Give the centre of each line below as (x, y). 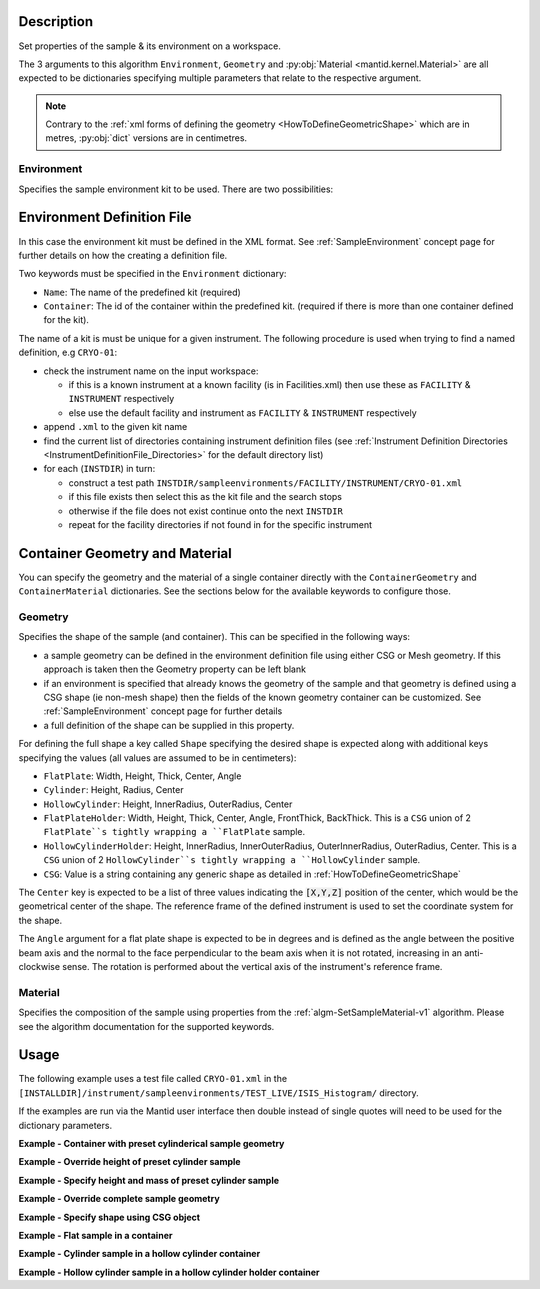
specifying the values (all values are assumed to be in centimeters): (157, 757)
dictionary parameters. (65, 1125)
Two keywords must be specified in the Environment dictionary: (152, 274)
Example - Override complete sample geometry (119, 1199)
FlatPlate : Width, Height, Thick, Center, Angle (142, 776)
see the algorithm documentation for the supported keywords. (146, 1026)
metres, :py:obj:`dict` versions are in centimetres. (146, 138)
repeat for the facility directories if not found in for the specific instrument (220, 524)
